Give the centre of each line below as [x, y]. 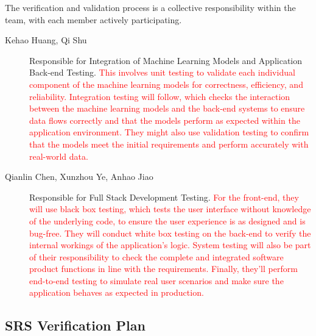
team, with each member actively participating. [93, 19]
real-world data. [59, 156]
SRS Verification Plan [75, 325]
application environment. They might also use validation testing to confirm [169, 132]
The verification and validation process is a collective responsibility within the [150, 7]
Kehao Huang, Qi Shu [46, 40]
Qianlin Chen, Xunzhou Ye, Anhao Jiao [79, 177]
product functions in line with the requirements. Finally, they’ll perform [163, 269]
